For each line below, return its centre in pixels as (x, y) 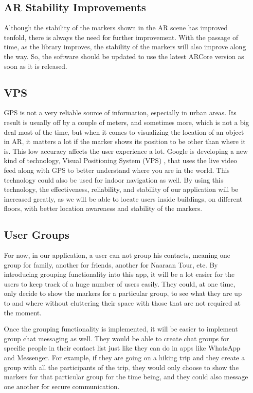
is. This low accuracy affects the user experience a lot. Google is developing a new (126, 151)
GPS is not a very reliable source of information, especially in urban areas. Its (120, 113)
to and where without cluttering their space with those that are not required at (122, 303)
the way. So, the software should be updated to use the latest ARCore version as (124, 56)
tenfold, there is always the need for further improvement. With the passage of (121, 37)
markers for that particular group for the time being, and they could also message (126, 377)
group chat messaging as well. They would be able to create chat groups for (117, 338)
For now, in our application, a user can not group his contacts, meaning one (117, 255)
